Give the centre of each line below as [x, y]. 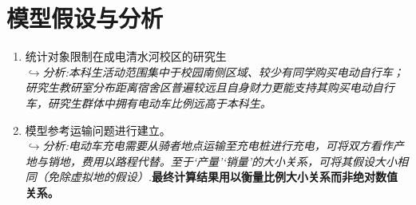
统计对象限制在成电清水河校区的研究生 [126, 56]
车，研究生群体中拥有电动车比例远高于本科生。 [148, 102]
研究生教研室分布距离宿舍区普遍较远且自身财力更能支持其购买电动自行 [210, 87]
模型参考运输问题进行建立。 [98, 130]
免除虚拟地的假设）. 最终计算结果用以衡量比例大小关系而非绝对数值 [223, 177]
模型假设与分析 [85, 18]
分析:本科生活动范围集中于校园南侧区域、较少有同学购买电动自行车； [223, 71]
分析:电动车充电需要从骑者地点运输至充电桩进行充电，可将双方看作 [218, 146]
